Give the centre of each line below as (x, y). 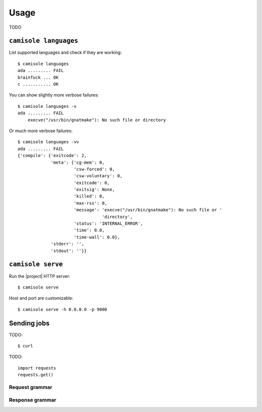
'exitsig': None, (94, 190)
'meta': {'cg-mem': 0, (78, 162)
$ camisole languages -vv (49, 142)
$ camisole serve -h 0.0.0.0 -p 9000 (63, 309)
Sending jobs (29, 323)
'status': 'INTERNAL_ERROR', (108, 224)
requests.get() (36, 375)
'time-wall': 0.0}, (97, 237)
